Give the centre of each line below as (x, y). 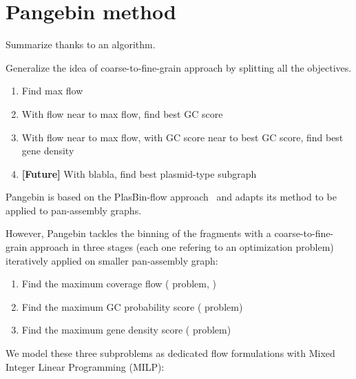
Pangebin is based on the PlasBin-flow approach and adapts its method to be (171, 197)
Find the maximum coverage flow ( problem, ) (119, 284)
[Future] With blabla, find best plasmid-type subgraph (139, 173)
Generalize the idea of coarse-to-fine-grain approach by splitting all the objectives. (179, 67)
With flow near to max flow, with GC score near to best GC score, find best (182, 137)
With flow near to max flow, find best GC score (122, 113)
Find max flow (52, 91)
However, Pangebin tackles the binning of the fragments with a (138, 233)
